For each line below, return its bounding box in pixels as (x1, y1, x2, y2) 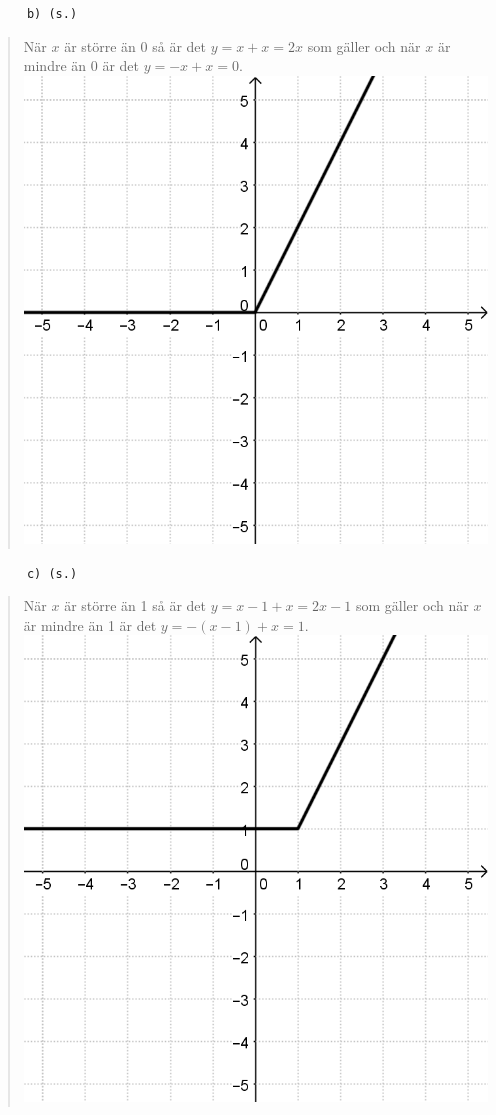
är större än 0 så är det (64, 35, 206, 56)
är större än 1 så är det (64, 595, 206, 616)
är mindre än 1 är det (23, 614, 157, 635)
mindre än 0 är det (23, 55, 139, 76)
